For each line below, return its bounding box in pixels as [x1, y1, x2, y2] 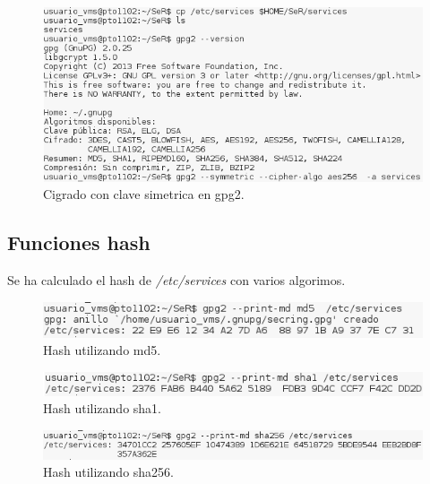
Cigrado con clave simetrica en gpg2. [43, 185, 245, 203]
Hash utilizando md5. [43, 341, 161, 359]
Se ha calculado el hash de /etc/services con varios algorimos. [7, 270, 346, 289]
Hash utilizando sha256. [43, 462, 175, 481]
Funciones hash [7, 229, 150, 256]
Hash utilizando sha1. [43, 399, 162, 418]
